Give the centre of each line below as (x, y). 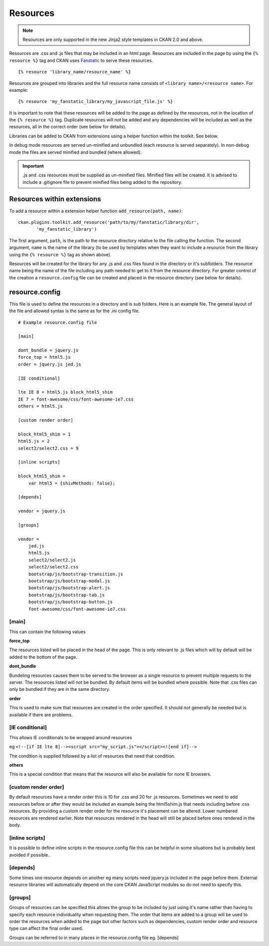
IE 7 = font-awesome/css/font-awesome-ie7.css (76, 399)
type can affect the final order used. (46, 929)
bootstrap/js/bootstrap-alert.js (69, 588)
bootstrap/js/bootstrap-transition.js (76, 574)
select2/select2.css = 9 (48, 448)
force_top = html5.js (44, 357)
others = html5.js (41, 406)
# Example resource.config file (58, 322)
